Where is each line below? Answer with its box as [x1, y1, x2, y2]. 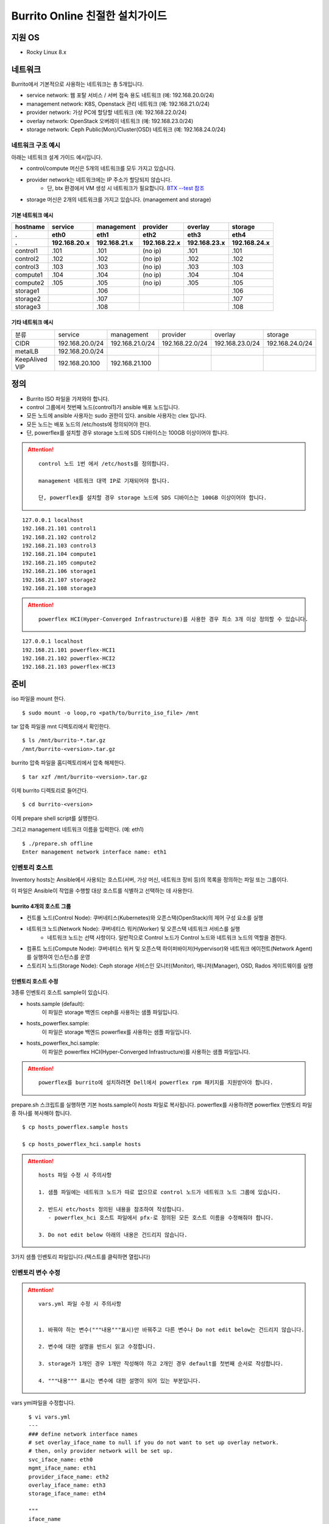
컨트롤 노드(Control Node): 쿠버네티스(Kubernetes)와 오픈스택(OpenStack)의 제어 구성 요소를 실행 [26, 914, 263, 921]
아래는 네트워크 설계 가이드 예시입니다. [11, 154, 103, 161]
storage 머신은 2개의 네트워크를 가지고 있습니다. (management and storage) [26, 196, 211, 203]
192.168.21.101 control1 [22, 525, 96, 532]
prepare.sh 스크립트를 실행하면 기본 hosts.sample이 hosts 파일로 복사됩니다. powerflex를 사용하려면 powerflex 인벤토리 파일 [11, 1101, 313, 1108]
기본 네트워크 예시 [11, 211, 54, 219]
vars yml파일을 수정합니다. [11, 1399, 76, 1406]
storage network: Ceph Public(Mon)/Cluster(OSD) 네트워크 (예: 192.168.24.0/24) [26, 126, 226, 133]
